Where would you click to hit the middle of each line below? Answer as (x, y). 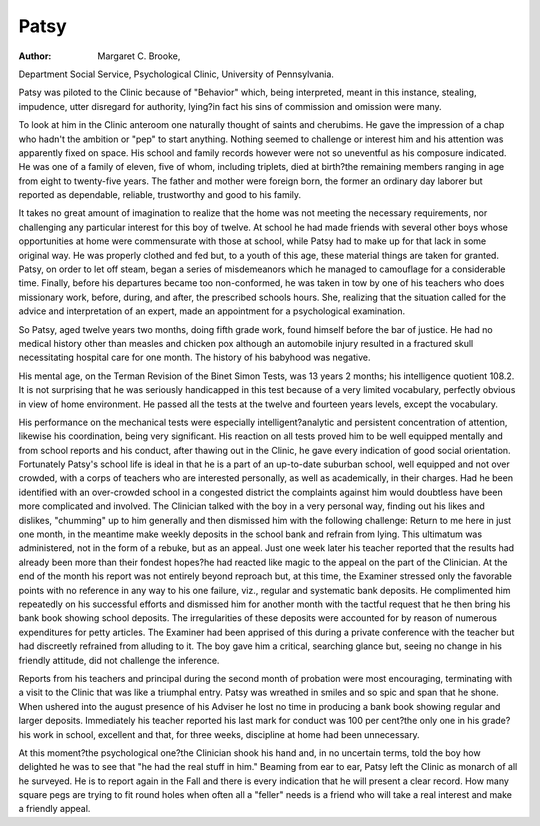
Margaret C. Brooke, (139, 56)
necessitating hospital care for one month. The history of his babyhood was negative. (194, 357)
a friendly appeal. (54, 809)
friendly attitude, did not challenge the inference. (119, 660)
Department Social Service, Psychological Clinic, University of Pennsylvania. (176, 74)
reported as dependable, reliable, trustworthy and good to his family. (160, 195)
